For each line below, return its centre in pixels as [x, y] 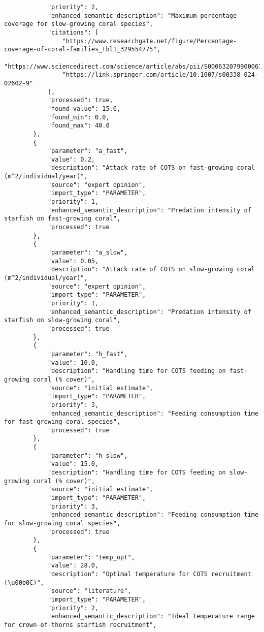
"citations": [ [73, 32]
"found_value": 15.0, [84, 108]
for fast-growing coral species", [62, 422]
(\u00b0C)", [24, 582]
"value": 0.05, [73, 261]
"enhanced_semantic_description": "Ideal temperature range [151, 617]
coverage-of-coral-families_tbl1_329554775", [82, 50]
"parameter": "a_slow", [88, 253]
